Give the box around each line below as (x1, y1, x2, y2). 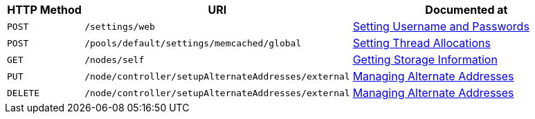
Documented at (425, 3, 508, 17)
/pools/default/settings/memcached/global (84, 37, 302, 48)
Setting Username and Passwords (352, 19, 529, 33)
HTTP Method (7, 3, 82, 17)
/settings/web (84, 21, 155, 32)
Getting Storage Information (352, 53, 498, 66)
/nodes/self (84, 54, 145, 65)
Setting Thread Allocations (352, 36, 491, 50)
